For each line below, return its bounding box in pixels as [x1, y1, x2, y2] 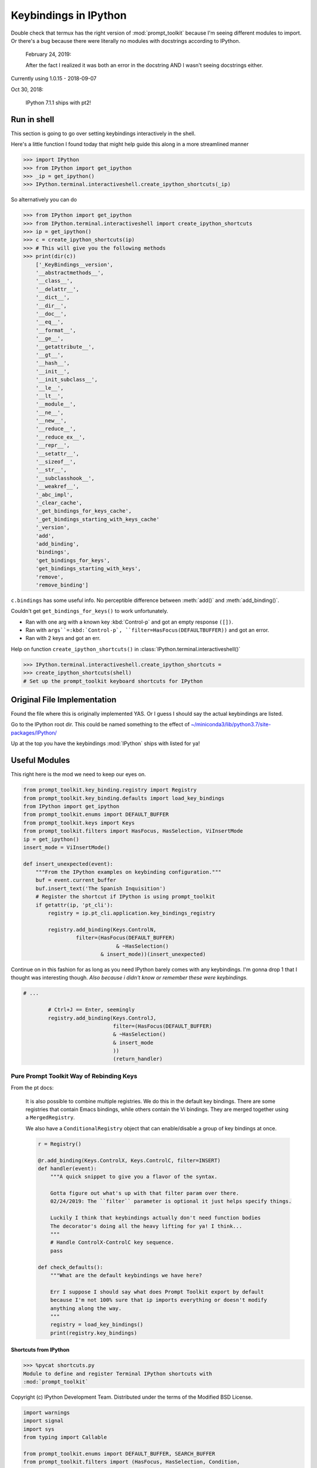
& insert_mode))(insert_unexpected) [100, 951, 206, 957]
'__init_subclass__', [35, 376, 98, 383]
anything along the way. [50, 1305, 122, 1312]
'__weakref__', [35, 483, 79, 490]
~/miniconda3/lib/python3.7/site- [191, 721, 271, 728]
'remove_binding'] [35, 581, 89, 588]
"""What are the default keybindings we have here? [50, 1272, 203, 1278]
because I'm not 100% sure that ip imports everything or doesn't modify [50, 1297, 267, 1304]
